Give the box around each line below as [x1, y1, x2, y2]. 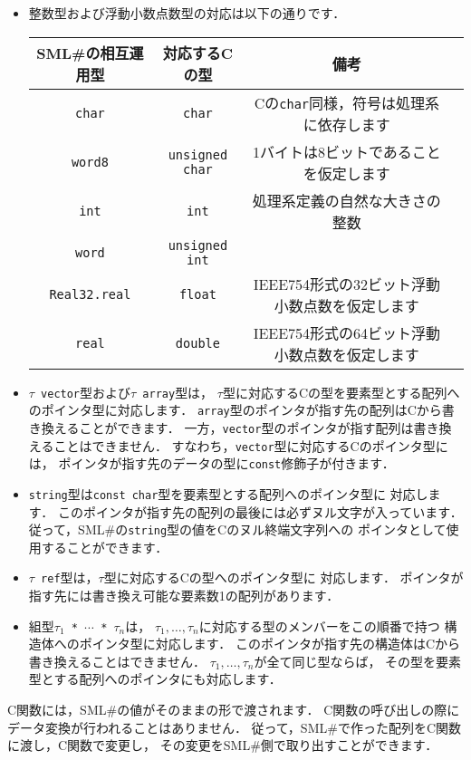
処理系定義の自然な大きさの [252, 189, 441, 211]
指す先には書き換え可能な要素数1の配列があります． [28, 586, 340, 605]
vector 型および [41, 382, 131, 401]
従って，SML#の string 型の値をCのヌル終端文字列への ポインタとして [28, 520, 447, 539]
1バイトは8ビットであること [252, 140, 441, 162]
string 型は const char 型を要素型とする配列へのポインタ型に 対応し [28, 484, 428, 503]
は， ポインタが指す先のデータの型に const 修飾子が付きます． [28, 454, 395, 473]
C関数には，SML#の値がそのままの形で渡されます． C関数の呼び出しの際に [7, 700, 460, 719]
